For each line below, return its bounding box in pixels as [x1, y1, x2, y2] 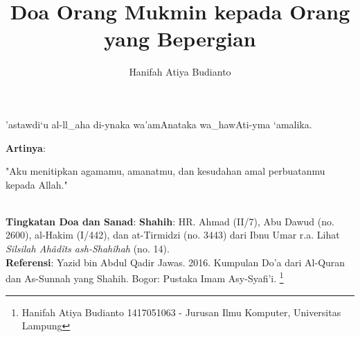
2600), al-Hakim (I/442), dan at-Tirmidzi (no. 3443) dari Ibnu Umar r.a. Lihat [6, 227, 340, 242]
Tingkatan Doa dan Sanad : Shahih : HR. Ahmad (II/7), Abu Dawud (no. [6, 214, 334, 228]
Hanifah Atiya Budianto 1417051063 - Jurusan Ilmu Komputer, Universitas [21, 304, 341, 319]
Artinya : [6, 140, 46, 155]
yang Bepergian [104, 24, 256, 53]
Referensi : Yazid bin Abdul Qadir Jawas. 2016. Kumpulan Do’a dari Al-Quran [6, 254, 345, 269]
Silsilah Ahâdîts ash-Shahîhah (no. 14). [6, 241, 170, 256]
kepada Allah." [6, 177, 68, 191]
